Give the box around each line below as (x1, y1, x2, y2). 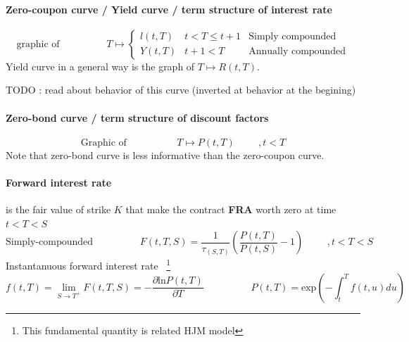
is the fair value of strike (6, 202, 111, 217)
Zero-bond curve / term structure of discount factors (6, 110, 269, 125)
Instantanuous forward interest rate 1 (6, 256, 171, 273)
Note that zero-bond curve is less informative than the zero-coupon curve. (6, 147, 325, 162)
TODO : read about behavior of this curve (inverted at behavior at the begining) (6, 82, 356, 97)
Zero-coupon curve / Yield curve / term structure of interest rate (6, 1, 332, 16)
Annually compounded (248, 46, 346, 57)
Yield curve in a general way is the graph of (6, 58, 195, 73)
